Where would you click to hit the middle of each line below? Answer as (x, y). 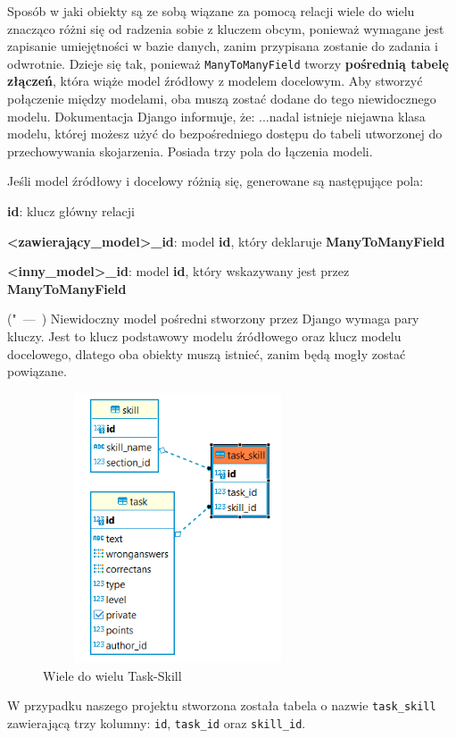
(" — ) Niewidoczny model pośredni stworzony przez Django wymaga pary (213, 319)
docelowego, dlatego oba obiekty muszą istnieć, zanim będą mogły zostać (207, 353)
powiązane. (37, 371)
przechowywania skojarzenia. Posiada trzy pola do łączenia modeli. (190, 151)
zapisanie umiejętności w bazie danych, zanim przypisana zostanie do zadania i (223, 46)
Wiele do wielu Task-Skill (112, 675)
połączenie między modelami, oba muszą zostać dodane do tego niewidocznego (222, 99)
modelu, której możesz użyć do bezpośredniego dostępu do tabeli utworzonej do (225, 134)
